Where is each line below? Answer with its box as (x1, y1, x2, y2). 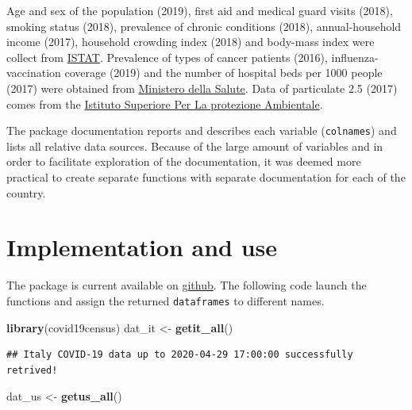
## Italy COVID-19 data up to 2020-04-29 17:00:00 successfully (6, 349, 353, 361)
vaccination (6, 64, 61, 81)
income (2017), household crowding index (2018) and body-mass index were (6, 33, 375, 50)
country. (6, 184, 46, 201)
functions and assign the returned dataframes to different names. (6, 292, 325, 308)
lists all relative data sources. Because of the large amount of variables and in (6, 137, 383, 154)
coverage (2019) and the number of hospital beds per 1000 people (64, 64, 383, 81)
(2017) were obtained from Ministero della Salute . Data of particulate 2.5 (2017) (6, 79, 398, 96)
